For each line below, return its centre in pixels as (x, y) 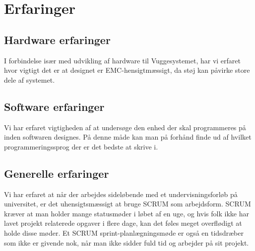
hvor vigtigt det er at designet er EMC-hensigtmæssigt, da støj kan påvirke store (127, 70)
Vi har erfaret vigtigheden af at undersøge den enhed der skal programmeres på (125, 127)
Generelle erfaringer (57, 173)
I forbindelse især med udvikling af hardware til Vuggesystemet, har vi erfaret (122, 60)
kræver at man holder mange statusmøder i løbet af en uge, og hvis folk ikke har (127, 213)
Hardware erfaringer (57, 39)
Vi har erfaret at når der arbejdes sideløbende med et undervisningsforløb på (121, 194)
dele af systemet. (30, 79)
